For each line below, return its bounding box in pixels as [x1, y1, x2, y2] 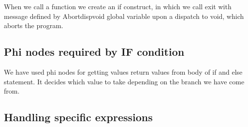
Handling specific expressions [4, 110, 153, 125]
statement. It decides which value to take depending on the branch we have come [4, 76, 245, 86]
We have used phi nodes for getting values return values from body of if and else [4, 66, 243, 77]
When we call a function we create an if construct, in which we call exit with [4, 1, 232, 11]
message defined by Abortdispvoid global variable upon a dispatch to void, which [4, 11, 244, 21]
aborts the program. [4, 20, 63, 31]
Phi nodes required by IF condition [4, 44, 185, 59]
